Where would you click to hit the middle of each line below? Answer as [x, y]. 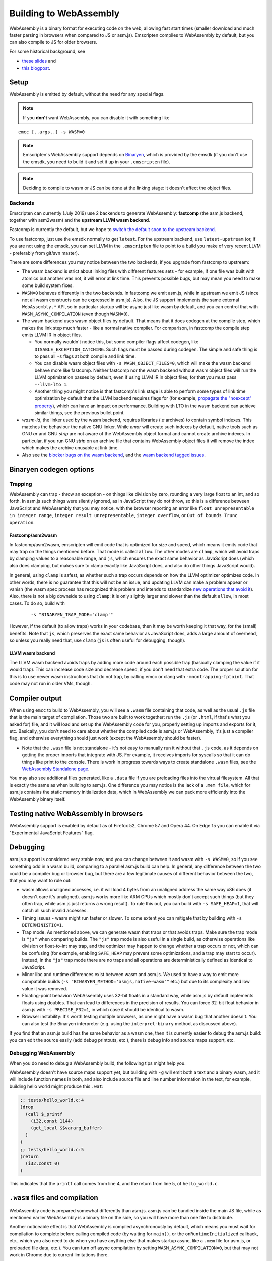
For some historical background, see [47, 51]
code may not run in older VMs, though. [51, 683]
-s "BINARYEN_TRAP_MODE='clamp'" [72, 615]
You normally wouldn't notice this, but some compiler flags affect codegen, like [117, 342]
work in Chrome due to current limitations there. [59, 1255]
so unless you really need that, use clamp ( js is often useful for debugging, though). [97, 640]
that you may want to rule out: [40, 880]
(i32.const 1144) [52, 1121]
